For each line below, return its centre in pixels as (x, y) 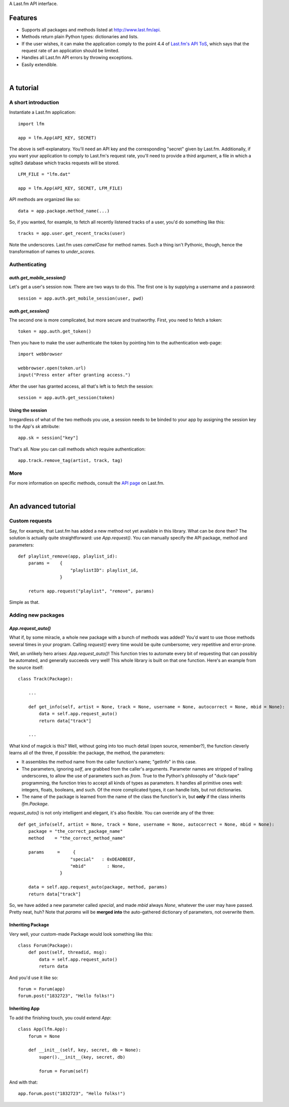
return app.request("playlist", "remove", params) (91, 591)
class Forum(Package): (46, 945)
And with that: (24, 1082)
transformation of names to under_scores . (52, 252)
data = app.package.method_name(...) (64, 211)
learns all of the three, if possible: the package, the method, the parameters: (87, 753)
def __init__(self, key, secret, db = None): (85, 1050)
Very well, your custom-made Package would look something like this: (81, 934)
